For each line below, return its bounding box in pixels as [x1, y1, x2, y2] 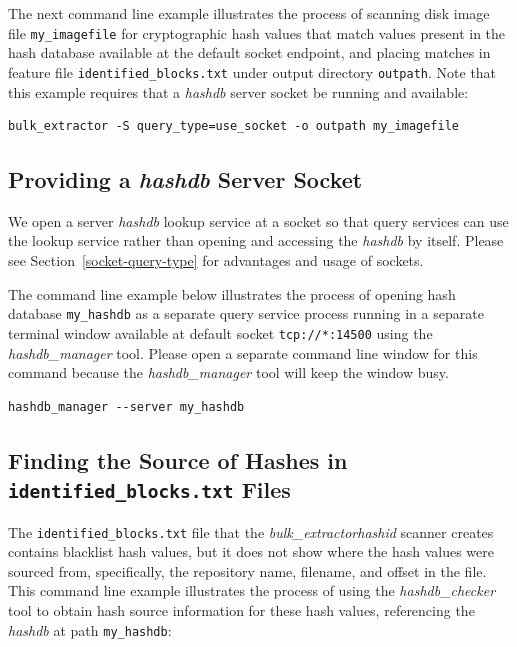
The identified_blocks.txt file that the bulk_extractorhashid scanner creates [8, 521, 494, 542]
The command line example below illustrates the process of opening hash [8, 283, 456, 304]
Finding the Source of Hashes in [8, 444, 348, 475]
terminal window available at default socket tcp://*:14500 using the [8, 322, 433, 343]
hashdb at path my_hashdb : [8, 619, 172, 640]
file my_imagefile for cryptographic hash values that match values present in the [8, 22, 506, 43]
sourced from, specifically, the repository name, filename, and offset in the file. [8, 560, 487, 581]
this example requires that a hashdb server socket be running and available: [8, 81, 469, 102]
